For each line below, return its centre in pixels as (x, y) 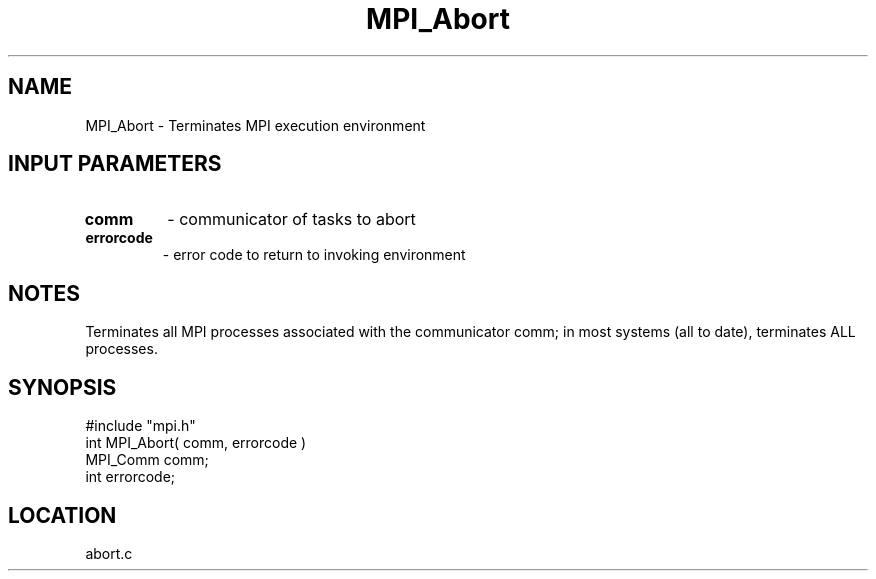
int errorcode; (130, 477)
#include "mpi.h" (140, 426)
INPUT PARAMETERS (115, 164)
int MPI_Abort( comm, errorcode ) (196, 443)
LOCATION (62, 515)
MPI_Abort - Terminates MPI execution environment (255, 125)
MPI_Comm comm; (147, 460)
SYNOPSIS (62, 387)
